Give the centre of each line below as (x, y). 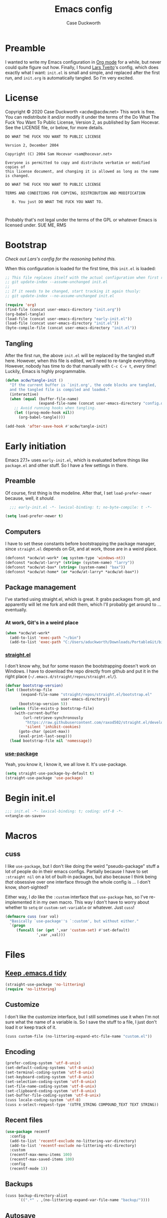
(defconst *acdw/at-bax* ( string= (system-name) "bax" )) (65, 567)
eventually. (16, 610)
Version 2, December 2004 (32, 145)
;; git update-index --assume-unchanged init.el (56, 282)
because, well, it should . (30, 498)
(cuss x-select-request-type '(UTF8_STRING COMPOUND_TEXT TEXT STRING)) (82, 1105)
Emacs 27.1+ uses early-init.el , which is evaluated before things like (77, 460)
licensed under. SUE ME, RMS (36, 225)
